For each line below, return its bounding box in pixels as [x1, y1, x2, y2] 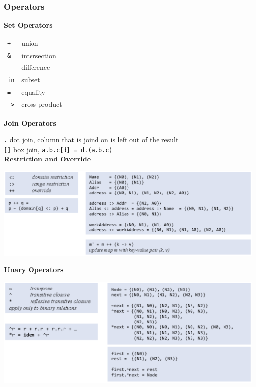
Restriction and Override [4, 154, 91, 164]
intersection [21, 50, 56, 60]
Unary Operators [4, 264, 64, 275]
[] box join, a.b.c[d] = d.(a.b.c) [4, 144, 113, 154]
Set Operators [4, 20, 53, 30]
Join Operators [4, 118, 56, 128]
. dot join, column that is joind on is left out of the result [4, 134, 179, 144]
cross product [21, 99, 62, 109]
